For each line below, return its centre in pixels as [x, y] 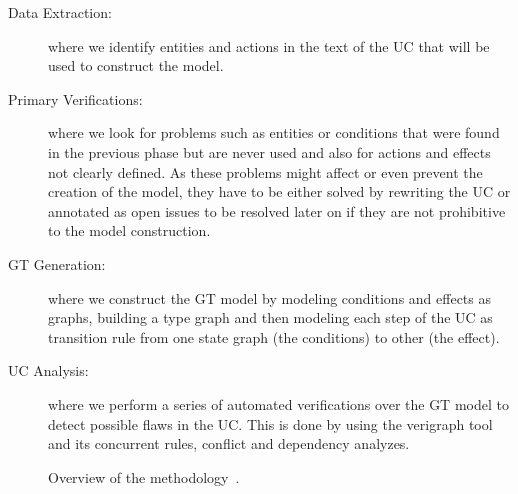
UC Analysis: [48, 370]
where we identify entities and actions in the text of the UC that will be [269, 45]
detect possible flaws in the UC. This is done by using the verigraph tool [270, 423]
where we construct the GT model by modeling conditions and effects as [269, 297]
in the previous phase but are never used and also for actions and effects [269, 151]
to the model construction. [129, 230]
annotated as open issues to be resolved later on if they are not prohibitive [277, 210]
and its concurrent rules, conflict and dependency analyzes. [229, 443]
